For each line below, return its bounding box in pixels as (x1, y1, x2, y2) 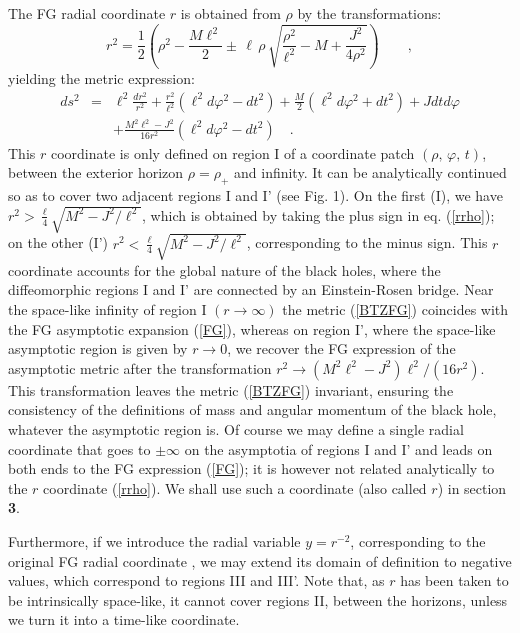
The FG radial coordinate (8, 3, 166, 23)
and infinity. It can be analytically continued (234, 162, 507, 183)
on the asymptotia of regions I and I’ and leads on (184, 438, 493, 459)
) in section (437, 477, 507, 498)
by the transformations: (297, 3, 442, 23)
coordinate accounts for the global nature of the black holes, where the (8, 259, 441, 280)
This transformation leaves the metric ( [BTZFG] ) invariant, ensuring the (8, 379, 454, 400)
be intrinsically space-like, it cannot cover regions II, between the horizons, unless (8, 589, 508, 610)
